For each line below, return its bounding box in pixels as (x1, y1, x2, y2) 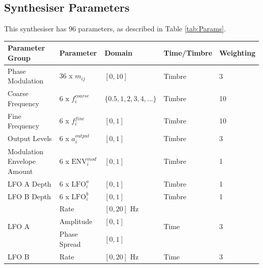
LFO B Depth (8, 191, 51, 201)
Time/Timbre (163, 48, 212, 58)
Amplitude (59, 216, 93, 227)
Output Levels (8, 133, 52, 144)
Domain (104, 48, 133, 58)
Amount (8, 165, 33, 176)
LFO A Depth (8, 178, 52, 189)
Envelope (8, 156, 36, 166)
